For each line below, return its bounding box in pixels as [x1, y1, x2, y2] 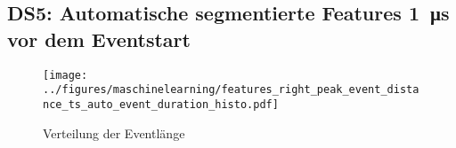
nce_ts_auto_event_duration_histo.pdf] [43, 97, 279, 111]
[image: [43, 68, 88, 82]
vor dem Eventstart [7, 25, 191, 52]
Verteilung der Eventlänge [43, 123, 185, 142]
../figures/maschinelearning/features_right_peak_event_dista [43, 83, 419, 97]
